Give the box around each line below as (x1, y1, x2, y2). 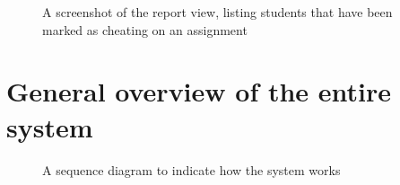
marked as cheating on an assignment (42, 20, 248, 39)
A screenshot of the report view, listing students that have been (42, 3, 393, 21)
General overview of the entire (6, 73, 392, 110)
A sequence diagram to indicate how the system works (42, 160, 341, 179)
